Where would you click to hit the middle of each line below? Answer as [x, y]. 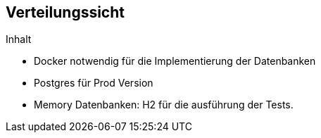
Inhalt [19, 39]
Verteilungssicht [65, 12]
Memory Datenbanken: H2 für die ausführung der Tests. [164, 105]
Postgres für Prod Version [94, 83]
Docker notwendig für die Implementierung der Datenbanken [175, 61]
